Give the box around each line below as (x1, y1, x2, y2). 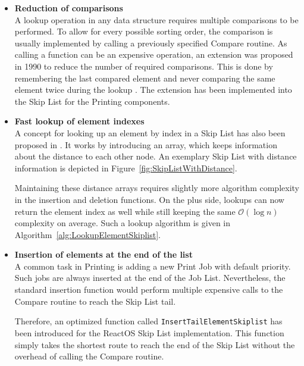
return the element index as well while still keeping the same (14, 205, 236, 217)
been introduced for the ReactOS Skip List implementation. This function (14, 326, 284, 339)
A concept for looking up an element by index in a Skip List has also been (14, 126, 286, 139)
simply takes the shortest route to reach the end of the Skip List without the (14, 338, 295, 351)
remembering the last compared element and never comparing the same (14, 71, 275, 84)
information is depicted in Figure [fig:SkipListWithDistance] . (14, 161, 237, 174)
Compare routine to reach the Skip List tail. (14, 295, 176, 307)
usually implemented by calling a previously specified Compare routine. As (14, 36, 287, 49)
